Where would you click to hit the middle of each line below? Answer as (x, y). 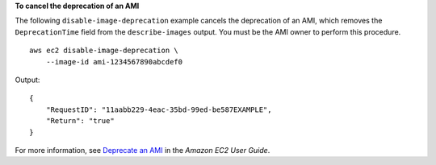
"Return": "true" (80, 121)
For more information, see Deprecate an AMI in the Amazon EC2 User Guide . (143, 150)
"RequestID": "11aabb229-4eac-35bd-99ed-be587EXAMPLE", (159, 109)
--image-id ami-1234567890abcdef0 (114, 62)
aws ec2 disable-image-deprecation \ (104, 51)
